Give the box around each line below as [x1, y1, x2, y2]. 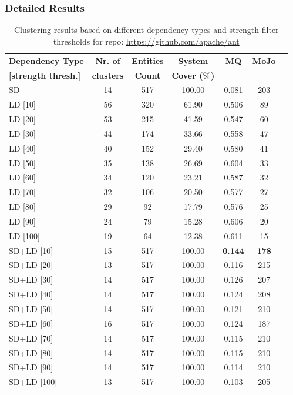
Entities [132, 54, 164, 66]
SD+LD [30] [9, 273, 53, 286]
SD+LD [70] [9, 332, 53, 344]
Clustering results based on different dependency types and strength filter [14, 24, 279, 36]
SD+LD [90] [9, 361, 53, 373]
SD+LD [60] [9, 317, 53, 329]
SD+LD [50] [9, 303, 53, 314]
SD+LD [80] [9, 346, 53, 359]
